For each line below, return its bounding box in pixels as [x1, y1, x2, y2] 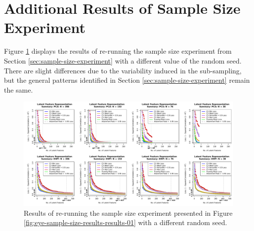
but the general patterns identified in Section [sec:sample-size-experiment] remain [4, 75, 250, 85]
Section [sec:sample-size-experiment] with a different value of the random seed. [4, 55, 242, 66]
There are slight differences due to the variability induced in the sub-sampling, [4, 65, 242, 75]
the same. [4, 84, 33, 95]
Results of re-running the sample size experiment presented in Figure [24, 207, 233, 218]
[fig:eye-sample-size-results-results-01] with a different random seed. [24, 217, 227, 228]
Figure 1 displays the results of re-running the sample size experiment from [4, 46, 232, 56]
